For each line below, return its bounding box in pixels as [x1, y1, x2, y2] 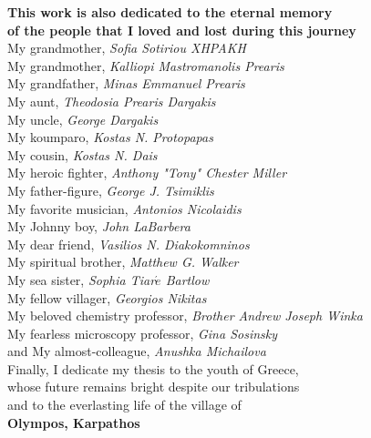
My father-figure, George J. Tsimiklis [7, 180, 214, 199]
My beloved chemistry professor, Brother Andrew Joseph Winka [7, 306, 363, 325]
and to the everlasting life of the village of [7, 395, 242, 414]
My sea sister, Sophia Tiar [7, 270, 156, 289]
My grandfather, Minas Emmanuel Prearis [7, 74, 245, 93]
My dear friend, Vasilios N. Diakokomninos [7, 234, 250, 253]
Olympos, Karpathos [7, 413, 140, 432]
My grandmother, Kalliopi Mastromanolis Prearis [7, 56, 284, 75]
